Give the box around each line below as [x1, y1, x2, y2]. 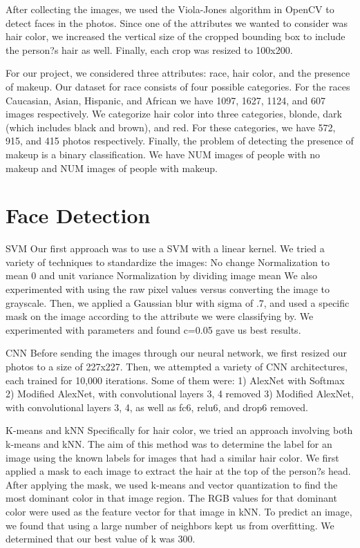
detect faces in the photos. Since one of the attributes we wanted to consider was [6, 15, 348, 30]
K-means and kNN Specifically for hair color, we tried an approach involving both [6, 423, 353, 437]
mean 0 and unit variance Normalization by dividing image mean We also [6, 268, 317, 283]
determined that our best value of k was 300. [6, 531, 196, 546]
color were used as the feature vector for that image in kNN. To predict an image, [6, 504, 352, 518]
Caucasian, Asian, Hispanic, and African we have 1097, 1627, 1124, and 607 [6, 93, 326, 107]
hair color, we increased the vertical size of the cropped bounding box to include [6, 29, 345, 44]
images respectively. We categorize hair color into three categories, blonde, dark [6, 106, 342, 121]
